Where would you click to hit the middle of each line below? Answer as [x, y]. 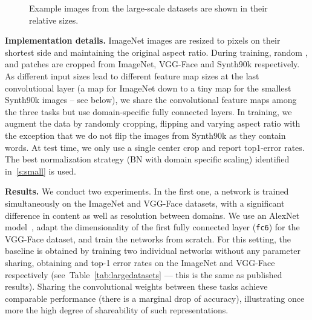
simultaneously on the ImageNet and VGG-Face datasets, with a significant [145, 203]
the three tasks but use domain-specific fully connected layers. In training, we [148, 111]
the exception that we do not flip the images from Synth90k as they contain [145, 135]
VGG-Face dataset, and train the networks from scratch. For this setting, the [148, 238]
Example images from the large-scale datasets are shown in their [148, 8]
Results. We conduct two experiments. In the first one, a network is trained [147, 191]
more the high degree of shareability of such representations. [117, 310]
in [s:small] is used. [41, 171]
